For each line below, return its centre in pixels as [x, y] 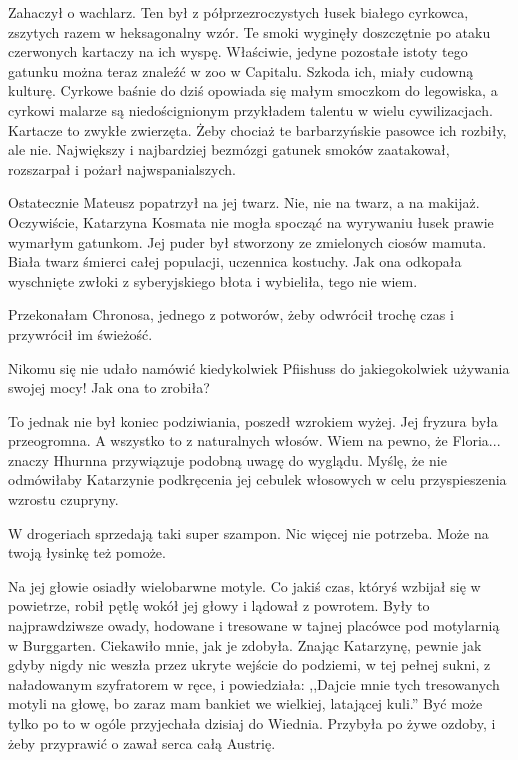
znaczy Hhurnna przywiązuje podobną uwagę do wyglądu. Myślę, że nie [227, 459]
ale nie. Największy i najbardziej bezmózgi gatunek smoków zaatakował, [229, 149]
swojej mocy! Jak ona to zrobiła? [109, 387]
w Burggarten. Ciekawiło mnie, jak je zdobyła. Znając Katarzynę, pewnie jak [245, 644]
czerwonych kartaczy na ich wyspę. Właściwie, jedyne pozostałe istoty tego [238, 51]
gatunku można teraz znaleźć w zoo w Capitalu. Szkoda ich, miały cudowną [241, 70]
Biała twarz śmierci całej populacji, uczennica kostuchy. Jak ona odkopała [235, 261]
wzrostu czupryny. [63, 499]
